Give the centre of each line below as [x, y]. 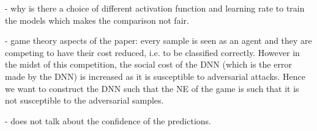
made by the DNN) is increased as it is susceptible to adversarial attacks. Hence [155, 76]
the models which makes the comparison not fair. [97, 20]
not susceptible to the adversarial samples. [84, 100]
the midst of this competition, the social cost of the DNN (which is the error [148, 64]
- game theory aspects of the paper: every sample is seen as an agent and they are [158, 41]
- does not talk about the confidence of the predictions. [108, 120]
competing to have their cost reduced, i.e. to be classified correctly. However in [152, 52]
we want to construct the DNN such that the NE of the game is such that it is [152, 88]
